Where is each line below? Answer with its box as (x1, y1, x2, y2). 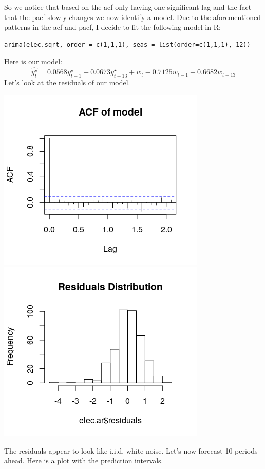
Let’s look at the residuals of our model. (4, 77, 130, 88)
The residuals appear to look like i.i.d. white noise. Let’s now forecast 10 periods (4, 445, 258, 456)
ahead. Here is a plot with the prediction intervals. (4, 455, 163, 466)
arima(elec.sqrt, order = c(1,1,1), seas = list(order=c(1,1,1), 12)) (4, 41, 251, 48)
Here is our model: (4, 56, 62, 67)
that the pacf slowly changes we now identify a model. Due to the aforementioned (4, 11, 261, 22)
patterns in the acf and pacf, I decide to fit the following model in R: (4, 22, 221, 32)
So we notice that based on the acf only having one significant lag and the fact (4, 2, 252, 12)
